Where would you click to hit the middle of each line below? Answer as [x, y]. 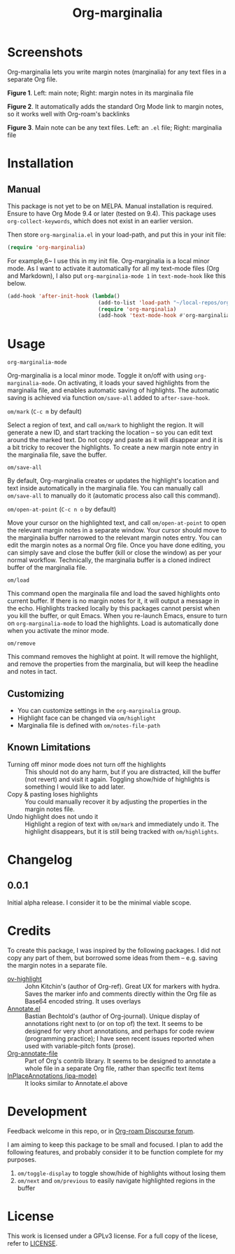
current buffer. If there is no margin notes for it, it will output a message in [113, 601]
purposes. [22, 1159]
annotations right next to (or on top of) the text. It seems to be [114, 1023]
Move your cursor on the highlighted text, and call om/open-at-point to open [117, 523]
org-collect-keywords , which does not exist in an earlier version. [100, 221]
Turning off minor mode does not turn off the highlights [87, 764]
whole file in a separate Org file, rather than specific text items [114, 1068]
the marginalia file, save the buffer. [57, 455]
